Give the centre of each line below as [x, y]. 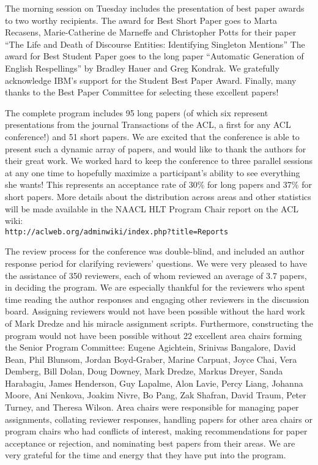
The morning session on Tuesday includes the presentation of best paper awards [155, 8]
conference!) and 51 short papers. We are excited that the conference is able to [152, 136]
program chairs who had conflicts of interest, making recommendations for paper [156, 431]
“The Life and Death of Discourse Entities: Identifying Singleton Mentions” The [155, 44]
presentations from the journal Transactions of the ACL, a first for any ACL [148, 125]
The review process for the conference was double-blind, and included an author [155, 251]
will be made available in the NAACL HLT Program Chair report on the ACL [152, 208]
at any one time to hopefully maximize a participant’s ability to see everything [153, 172]
